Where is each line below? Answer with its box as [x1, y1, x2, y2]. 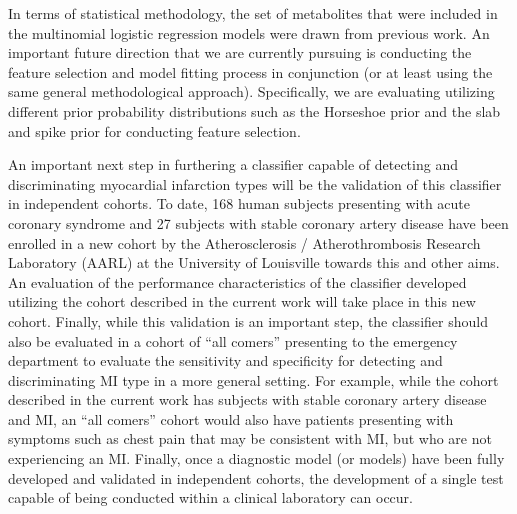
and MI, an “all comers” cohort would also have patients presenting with [8, 408, 454, 429]
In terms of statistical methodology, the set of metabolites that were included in [8, 3, 498, 23]
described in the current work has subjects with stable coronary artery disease [8, 389, 487, 410]
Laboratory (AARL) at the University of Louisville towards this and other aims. [8, 252, 500, 273]
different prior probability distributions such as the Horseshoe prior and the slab [8, 100, 501, 121]
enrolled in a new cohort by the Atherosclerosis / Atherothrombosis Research [8, 232, 481, 253]
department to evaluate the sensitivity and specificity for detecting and [8, 350, 443, 371]
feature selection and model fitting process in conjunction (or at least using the [8, 61, 493, 82]
